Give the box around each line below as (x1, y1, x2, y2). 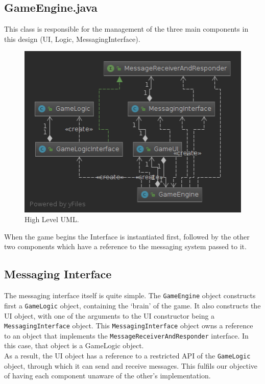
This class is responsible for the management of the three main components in (4, 23, 249, 34)
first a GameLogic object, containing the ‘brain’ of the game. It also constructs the (4, 300, 261, 310)
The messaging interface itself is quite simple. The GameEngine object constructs (4, 290, 256, 301)
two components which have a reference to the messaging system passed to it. (4, 241, 247, 252)
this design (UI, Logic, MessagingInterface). (4, 33, 140, 44)
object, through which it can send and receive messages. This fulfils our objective (4, 360, 258, 371)
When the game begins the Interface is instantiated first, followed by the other (4, 231, 250, 242)
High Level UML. (25, 214, 79, 225)
